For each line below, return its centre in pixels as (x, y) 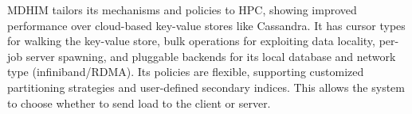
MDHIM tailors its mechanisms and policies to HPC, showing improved (182, 9)
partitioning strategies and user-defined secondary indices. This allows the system (206, 87)
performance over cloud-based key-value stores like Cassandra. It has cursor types (206, 25)
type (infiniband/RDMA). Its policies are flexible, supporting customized (186, 72)
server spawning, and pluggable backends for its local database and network (211, 56)
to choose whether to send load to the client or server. (139, 103)
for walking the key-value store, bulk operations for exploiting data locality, (191, 41)
